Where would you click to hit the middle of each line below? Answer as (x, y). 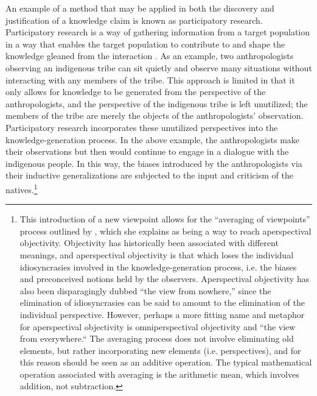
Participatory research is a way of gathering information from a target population (158, 32)
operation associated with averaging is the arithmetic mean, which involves (159, 374)
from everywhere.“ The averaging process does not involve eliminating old (157, 338)
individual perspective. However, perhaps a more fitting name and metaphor (162, 314)
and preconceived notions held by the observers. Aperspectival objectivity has (165, 279)
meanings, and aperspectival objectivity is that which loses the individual (157, 254)
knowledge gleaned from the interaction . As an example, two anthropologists (150, 56)
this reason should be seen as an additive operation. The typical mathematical (166, 362)
